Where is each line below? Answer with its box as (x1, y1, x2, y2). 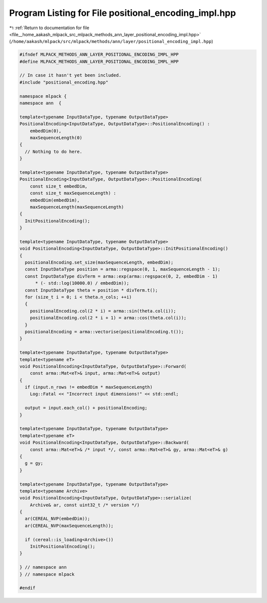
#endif (19, 585, 36, 591)
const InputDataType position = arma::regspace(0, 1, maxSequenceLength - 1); (25, 266, 221, 272)
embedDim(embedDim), (30, 197, 80, 203)
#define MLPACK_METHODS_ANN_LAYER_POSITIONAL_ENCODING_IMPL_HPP (19, 58, 179, 64)
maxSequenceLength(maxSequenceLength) (30, 204, 124, 210)
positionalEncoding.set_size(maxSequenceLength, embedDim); (25, 260, 174, 265)
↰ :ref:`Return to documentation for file (9, 25, 89, 31)
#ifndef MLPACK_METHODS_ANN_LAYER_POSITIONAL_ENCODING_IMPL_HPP (19, 52, 179, 57)
